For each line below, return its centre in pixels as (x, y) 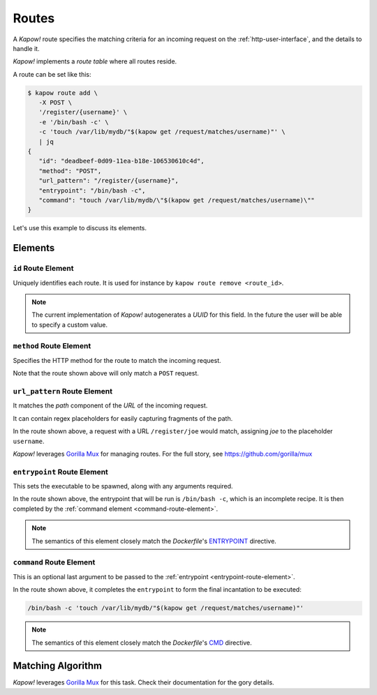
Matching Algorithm (58, 666)
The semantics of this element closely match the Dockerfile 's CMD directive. (142, 643)
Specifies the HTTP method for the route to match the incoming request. (117, 360)
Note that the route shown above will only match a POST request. (106, 373)
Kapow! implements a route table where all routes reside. (95, 61)
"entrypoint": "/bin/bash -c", (92, 190)
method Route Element (52, 346)
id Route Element (43, 269)
